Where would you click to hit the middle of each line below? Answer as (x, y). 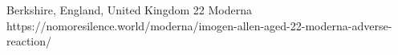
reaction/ (29, 41)
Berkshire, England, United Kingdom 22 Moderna (129, 10)
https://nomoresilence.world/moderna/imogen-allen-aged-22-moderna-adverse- (199, 25)
